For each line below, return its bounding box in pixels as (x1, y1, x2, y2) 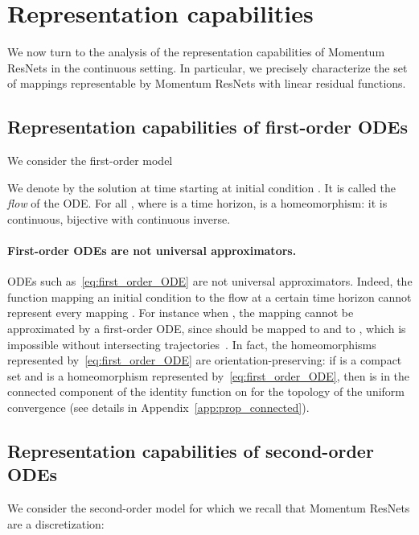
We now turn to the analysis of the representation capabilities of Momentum (7, 43, 385, 60)
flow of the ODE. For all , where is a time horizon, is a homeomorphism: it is (7, 195, 388, 212)
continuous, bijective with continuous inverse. (7, 210, 231, 227)
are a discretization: (7, 515, 105, 532)
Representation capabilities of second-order (7, 438, 374, 463)
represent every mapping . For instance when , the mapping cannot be (7, 304, 354, 321)
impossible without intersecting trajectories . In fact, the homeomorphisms (7, 335, 376, 352)
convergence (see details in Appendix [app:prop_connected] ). (7, 399, 310, 416)
